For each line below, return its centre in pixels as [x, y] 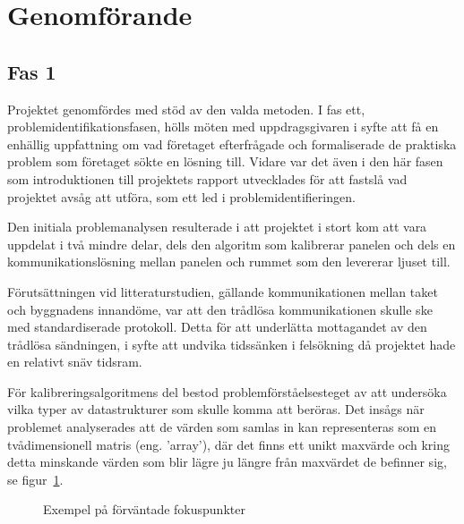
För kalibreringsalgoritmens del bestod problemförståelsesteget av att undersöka [227, 391]
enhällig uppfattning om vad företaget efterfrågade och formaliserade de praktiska [232, 144]
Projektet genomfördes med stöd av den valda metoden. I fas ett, [186, 109]
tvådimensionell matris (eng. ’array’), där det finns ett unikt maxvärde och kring [229, 444]
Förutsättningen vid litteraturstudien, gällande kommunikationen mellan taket [223, 291]
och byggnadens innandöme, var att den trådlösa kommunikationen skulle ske [220, 309]
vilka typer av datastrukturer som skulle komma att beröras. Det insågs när [216, 409]
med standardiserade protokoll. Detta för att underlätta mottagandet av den [217, 327]
